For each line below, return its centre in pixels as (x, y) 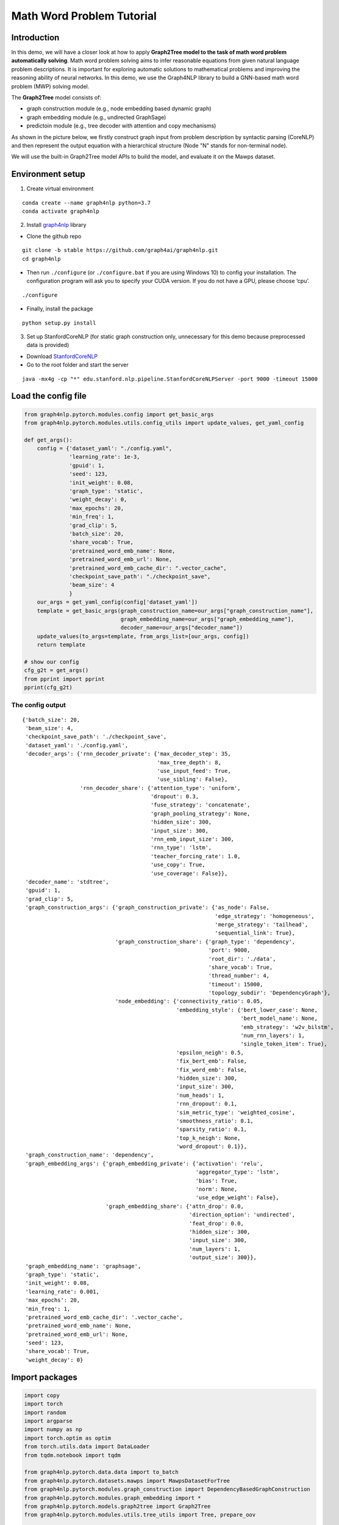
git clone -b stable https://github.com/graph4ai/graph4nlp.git (120, 250)
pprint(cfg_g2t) (48, 687)
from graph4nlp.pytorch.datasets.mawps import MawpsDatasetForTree (127, 1480)
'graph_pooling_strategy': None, (200, 813)
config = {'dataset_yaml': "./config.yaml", (105, 449)
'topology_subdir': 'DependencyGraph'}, (269, 993)
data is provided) (48, 345)
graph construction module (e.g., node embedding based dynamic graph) (119, 109)
